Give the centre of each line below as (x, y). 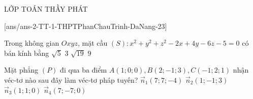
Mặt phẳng (21, 70)
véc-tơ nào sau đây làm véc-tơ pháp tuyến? (71, 79)
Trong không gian (32, 43)
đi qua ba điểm (84, 70)
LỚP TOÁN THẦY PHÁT (46, 9)
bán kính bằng (27, 53)
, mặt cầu (92, 43)
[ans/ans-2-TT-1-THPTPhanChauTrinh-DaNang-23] (86, 26)
